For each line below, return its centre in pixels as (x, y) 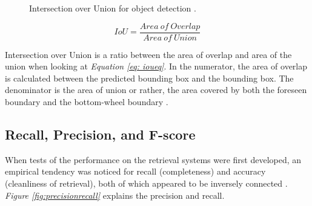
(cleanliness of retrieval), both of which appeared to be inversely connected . (146, 183)
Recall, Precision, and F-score (100, 134)
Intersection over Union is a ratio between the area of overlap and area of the (148, 54)
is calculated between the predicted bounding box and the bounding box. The (149, 78)
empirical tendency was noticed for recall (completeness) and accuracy (135, 171)
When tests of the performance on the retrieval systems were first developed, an (153, 159)
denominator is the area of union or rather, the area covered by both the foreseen (156, 90)
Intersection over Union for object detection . (113, 8)
